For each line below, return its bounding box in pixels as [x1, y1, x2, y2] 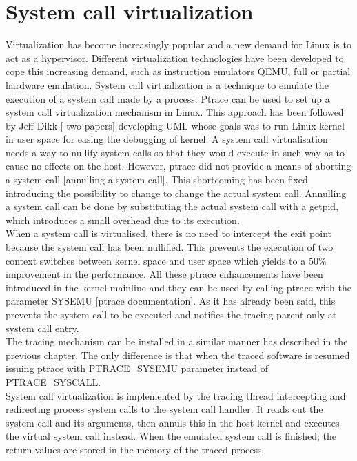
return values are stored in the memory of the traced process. [6, 442, 265, 456]
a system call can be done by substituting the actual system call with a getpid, [6, 199, 339, 214]
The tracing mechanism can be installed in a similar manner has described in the [6, 334, 348, 349]
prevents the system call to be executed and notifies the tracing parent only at [6, 307, 337, 321]
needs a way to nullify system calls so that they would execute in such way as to [6, 145, 345, 159]
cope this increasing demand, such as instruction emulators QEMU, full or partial [6, 64, 351, 79]
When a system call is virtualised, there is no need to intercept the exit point [6, 226, 331, 240]
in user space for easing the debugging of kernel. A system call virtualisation [6, 132, 328, 146]
